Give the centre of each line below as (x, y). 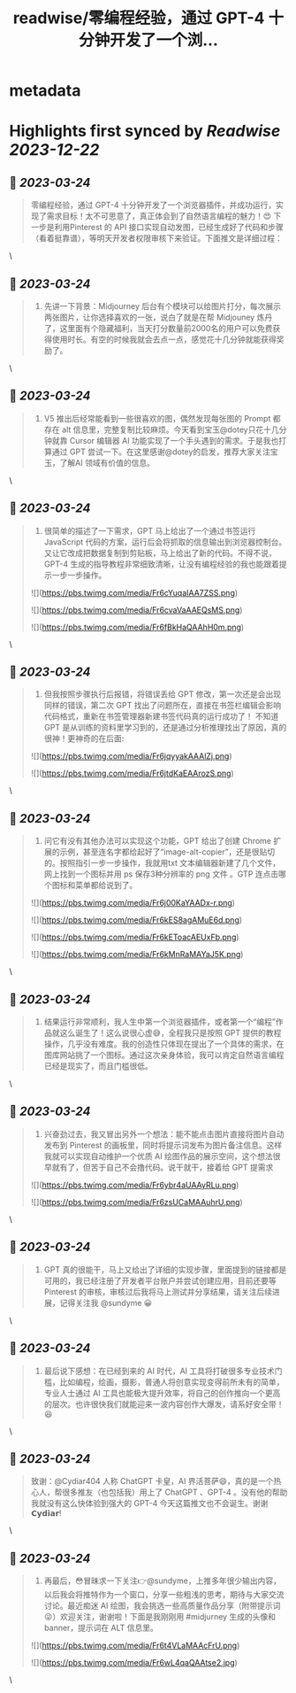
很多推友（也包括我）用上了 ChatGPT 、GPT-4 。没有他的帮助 (175, 1492)
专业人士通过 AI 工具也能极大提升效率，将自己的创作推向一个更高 (162, 1393)
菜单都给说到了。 (106, 885)
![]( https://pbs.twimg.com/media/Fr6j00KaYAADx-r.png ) (133, 903)
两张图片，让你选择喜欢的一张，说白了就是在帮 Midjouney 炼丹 (158, 317)
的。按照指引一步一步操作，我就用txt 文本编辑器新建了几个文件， (162, 863)
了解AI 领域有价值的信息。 (107, 462)
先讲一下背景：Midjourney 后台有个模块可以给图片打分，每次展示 (162, 306)
